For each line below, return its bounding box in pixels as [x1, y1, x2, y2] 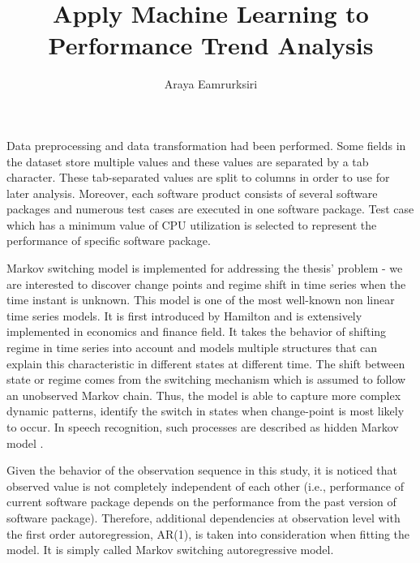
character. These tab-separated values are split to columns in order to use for [6, 169, 390, 186]
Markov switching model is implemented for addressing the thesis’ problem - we [6, 260, 403, 277]
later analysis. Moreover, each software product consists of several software [6, 184, 378, 201]
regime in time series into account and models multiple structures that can [6, 339, 378, 356]
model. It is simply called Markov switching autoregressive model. [6, 541, 334, 558]
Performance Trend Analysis [48, 28, 374, 62]
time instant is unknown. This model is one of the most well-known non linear [6, 291, 395, 308]
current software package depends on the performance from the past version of [6, 493, 396, 510]
